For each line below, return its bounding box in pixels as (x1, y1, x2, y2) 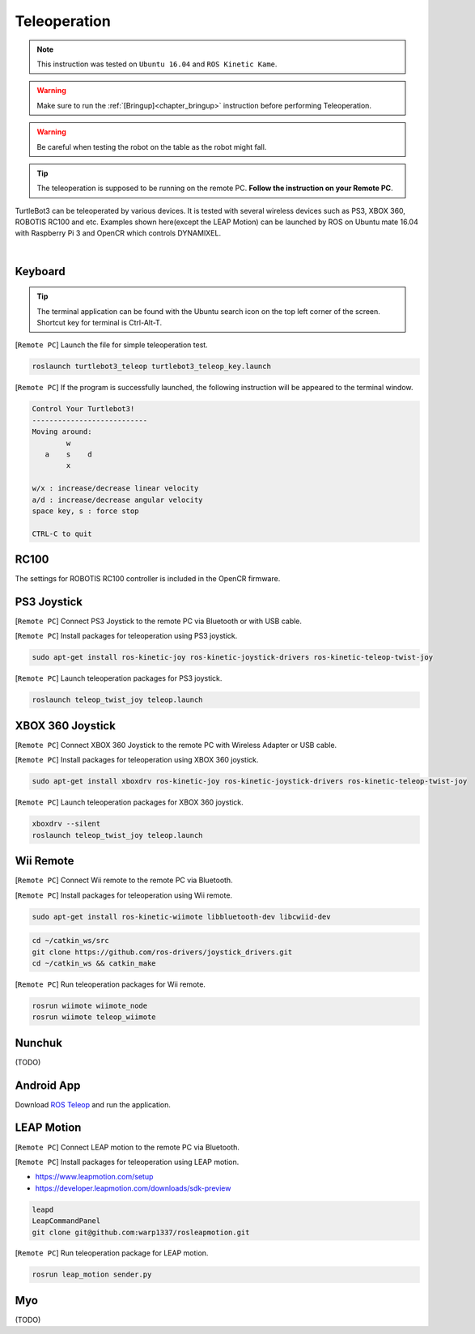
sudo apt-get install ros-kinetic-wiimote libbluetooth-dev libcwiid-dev (32, 911, 331, 921)
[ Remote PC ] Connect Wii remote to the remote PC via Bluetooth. (15, 875, 234, 886)
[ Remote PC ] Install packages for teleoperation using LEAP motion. (15, 1157, 240, 1166)
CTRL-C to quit (32, 529, 92, 538)
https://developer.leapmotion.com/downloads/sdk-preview (35, 1183, 231, 1193)
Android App (15, 1078, 81, 1092)
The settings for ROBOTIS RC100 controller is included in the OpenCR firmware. (15, 574, 281, 584)
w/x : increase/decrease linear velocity (32, 484, 199, 493)
